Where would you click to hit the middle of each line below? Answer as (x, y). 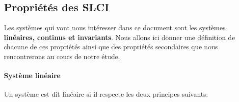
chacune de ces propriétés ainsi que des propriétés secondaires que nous (111, 47)
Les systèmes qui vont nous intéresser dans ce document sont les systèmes (115, 28)
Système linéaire (32, 75)
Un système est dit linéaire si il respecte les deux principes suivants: (106, 94)
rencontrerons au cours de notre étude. (62, 56)
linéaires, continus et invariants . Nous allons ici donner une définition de (119, 37)
